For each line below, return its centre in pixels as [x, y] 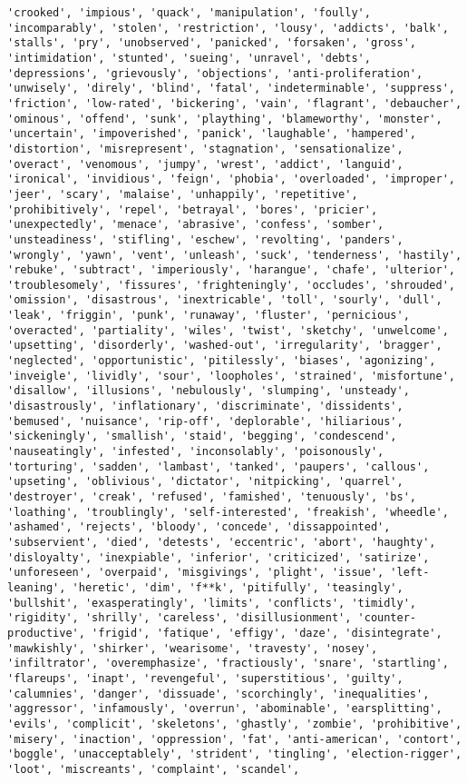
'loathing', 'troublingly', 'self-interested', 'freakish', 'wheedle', [228, 512]
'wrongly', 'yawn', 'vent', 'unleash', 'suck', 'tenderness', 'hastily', [235, 255]
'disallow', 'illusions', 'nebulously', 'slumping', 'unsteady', [209, 391]
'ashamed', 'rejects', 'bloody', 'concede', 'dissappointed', [199, 527]
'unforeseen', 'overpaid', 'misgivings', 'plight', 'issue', [196, 573]
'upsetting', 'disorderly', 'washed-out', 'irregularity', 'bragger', [225, 346]
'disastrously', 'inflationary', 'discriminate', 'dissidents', [205, 406]
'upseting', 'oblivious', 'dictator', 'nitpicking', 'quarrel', [205, 482]
